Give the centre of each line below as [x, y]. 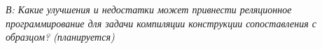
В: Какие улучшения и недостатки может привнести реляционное [149, 9]
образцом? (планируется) [60, 37]
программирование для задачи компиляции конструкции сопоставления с [161, 23]
